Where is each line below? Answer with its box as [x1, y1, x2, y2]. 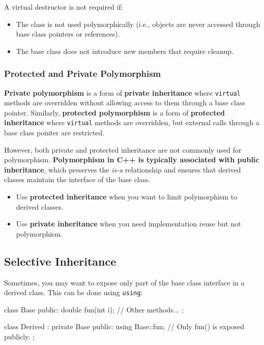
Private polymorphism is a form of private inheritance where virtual [4, 87, 241, 98]
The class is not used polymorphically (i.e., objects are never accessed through [16, 18, 260, 29]
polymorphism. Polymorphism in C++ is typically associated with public [4, 154, 259, 165]
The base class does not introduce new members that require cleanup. [16, 45, 233, 56]
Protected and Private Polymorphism [4, 67, 161, 80]
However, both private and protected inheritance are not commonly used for [4, 144, 242, 155]
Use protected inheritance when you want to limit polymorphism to [16, 191, 238, 202]
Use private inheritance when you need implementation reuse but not [16, 218, 241, 229]
